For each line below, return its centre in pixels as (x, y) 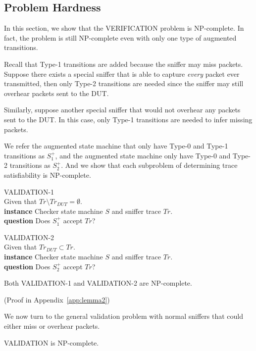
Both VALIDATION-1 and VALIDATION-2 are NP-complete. (98, 283)
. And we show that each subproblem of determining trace (149, 165)
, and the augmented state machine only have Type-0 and (143, 155)
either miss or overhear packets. (52, 326)
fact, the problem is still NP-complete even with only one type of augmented (120, 37)
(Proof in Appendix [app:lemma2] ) (57, 299)
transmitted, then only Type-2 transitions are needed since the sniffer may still (124, 83)
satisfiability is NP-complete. (48, 175)
